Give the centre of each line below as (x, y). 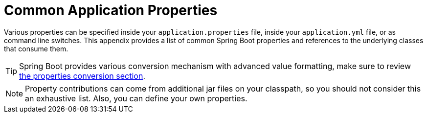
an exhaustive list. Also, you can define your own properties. (136, 98)
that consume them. (36, 48)
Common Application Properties (111, 10)
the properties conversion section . (82, 76)
